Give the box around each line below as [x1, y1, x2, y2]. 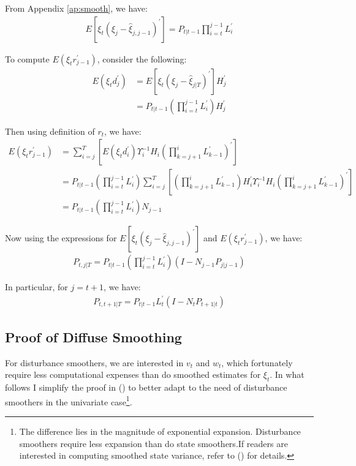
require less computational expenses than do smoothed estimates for [5, 368, 261, 381]
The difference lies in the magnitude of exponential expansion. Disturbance [19, 424, 301, 437]
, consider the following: [97, 52, 187, 65]
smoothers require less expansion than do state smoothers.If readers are [19, 437, 288, 449]
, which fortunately [221, 356, 293, 369]
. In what [270, 368, 305, 381]
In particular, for [5, 280, 68, 293]
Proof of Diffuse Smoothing [5, 327, 182, 346]
